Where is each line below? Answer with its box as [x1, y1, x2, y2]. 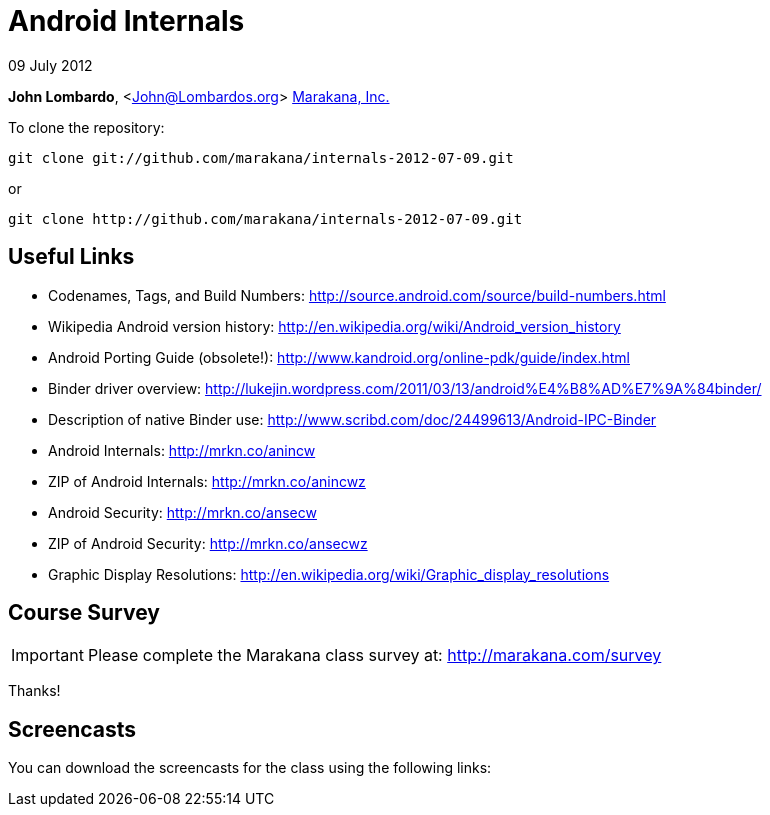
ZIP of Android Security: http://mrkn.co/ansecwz [48, 534, 368, 552]
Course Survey [8, 600, 160, 626]
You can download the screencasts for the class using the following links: [8, 759, 492, 777]
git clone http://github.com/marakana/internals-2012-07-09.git [8, 210, 523, 227]
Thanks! [8, 682, 61, 700]
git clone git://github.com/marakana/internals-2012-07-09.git [8, 149, 514, 166]
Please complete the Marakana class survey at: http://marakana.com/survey [87, 645, 662, 666]
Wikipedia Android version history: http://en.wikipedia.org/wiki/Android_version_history [48, 317, 621, 335]
